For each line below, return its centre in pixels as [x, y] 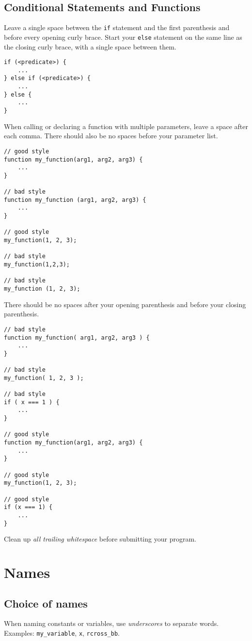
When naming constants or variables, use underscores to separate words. [111, 623]
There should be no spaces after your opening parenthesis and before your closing [125, 304]
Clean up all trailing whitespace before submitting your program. [100, 539]
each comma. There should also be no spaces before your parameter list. [111, 136]
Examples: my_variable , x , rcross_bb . [62, 633]
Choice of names [46, 603]
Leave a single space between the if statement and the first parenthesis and [117, 27]
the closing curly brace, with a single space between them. [90, 46]
